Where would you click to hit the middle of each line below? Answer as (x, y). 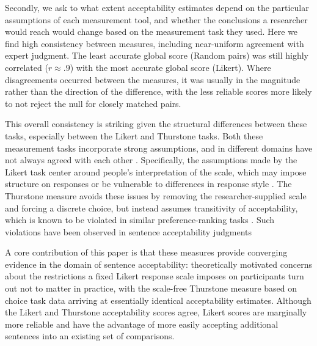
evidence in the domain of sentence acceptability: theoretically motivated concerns (159, 264)
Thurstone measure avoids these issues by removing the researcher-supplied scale (156, 195)
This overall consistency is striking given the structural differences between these (156, 124)
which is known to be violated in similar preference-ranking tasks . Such (140, 220)
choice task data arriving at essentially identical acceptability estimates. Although (158, 300)
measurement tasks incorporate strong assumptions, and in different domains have (159, 148)
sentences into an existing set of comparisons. (90, 336)
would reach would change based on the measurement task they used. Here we (151, 31)
